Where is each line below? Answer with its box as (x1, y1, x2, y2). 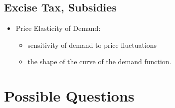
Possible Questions (4, 86, 135, 106)
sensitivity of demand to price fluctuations (27, 39, 157, 50)
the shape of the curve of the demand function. (27, 56, 172, 67)
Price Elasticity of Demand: (15, 23, 101, 33)
